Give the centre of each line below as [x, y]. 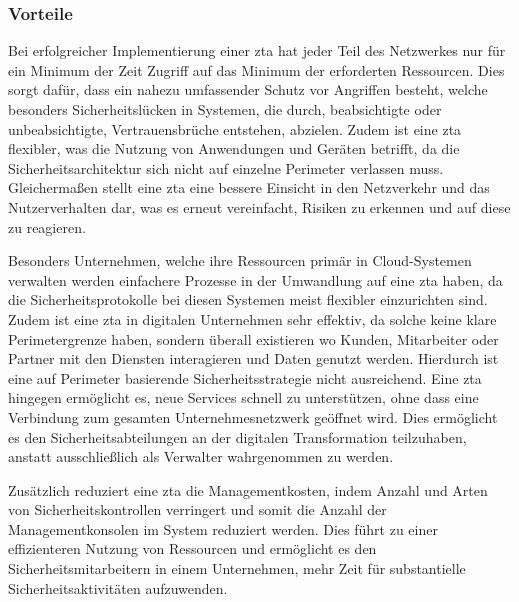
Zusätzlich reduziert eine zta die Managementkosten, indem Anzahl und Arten [248, 489]
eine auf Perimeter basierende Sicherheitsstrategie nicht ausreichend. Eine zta [245, 377]
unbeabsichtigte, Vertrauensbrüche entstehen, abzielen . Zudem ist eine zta [235, 128]
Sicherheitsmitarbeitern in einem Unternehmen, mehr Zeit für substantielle [237, 568]
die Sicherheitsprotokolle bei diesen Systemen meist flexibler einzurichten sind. [248, 299]
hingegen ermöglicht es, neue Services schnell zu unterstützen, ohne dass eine [243, 397]
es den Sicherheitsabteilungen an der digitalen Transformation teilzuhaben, [237, 436]
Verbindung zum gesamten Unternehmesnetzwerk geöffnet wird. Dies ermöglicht [253, 416]
